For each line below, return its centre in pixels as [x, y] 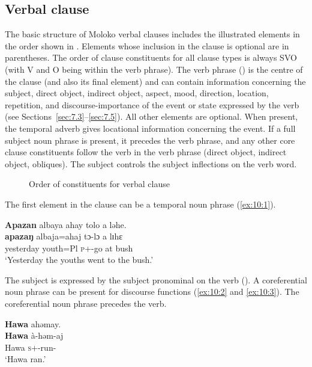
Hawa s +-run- [31, 347]
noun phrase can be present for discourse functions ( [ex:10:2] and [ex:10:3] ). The [152, 291]
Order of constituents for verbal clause [99, 184]
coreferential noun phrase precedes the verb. [86, 304]
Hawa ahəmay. [33, 323]
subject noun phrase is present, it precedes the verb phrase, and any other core [150, 140]
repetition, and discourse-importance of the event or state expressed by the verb [152, 104]
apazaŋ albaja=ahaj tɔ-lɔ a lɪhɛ [64, 236]
